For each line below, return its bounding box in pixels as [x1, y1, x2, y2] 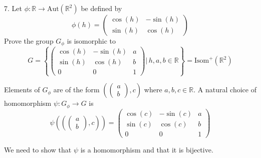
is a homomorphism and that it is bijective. [80, 144, 213, 154]
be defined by [81, 3, 122, 13]
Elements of [4, 84, 40, 95]
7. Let [4, 3, 22, 13]
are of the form [53, 84, 100, 95]
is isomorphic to [67, 36, 116, 46]
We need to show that [4, 144, 72, 154]
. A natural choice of [193, 84, 256, 95]
